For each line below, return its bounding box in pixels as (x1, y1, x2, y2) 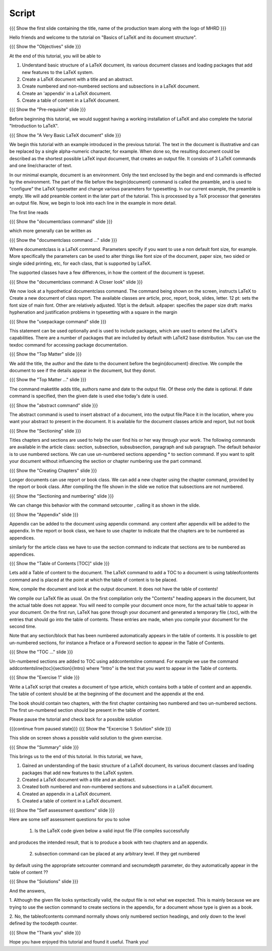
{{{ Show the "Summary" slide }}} (9, 744, 79, 750)
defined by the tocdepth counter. (9, 920, 78, 926)
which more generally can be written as (9, 228, 92, 234)
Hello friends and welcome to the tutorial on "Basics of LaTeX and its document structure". (9, 34, 197, 40)
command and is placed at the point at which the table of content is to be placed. (9, 577, 178, 583)
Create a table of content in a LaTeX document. (22, 97, 120, 103)
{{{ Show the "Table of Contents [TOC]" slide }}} (9, 560, 110, 566)
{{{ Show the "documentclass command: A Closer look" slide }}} (9, 279, 143, 285)
